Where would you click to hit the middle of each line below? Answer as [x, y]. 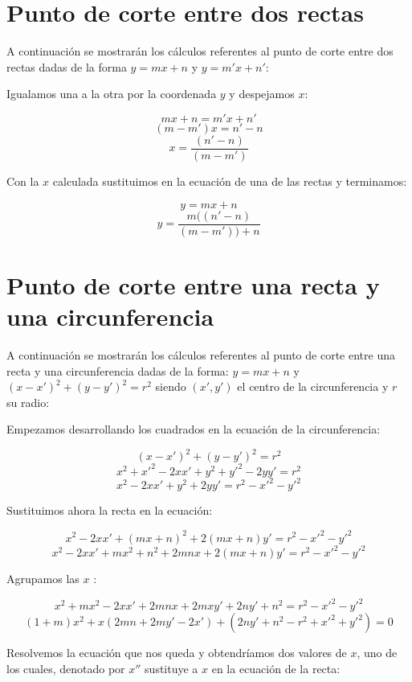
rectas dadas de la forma [67, 66]
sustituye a [171, 668]
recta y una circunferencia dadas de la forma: [118, 370]
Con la [23, 181]
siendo [171, 386]
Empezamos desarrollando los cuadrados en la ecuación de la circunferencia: [194, 429]
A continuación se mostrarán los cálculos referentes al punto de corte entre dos [200, 51]
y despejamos [262, 94]
